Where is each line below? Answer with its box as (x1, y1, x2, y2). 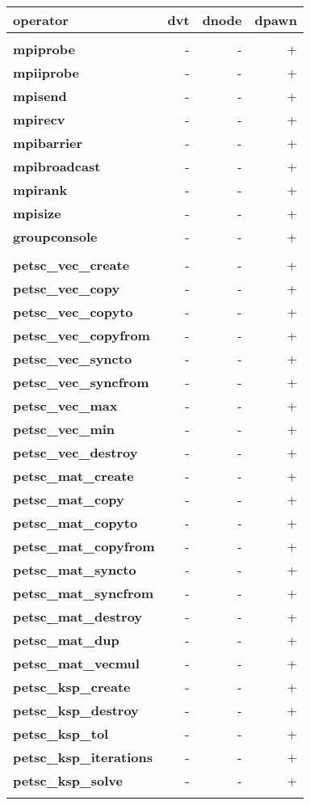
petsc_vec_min (13, 419, 115, 438)
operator (13, 11, 69, 29)
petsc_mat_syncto (13, 560, 136, 579)
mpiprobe (13, 40, 75, 58)
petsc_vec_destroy (13, 443, 138, 462)
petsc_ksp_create (13, 677, 131, 696)
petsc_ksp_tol (13, 724, 109, 743)
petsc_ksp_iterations (13, 748, 153, 766)
